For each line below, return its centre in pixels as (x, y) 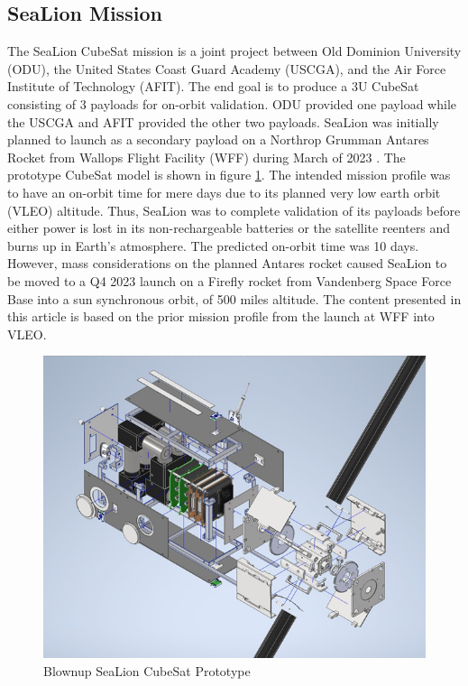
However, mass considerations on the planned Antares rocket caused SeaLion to (227, 263)
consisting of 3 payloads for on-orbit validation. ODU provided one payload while (232, 103)
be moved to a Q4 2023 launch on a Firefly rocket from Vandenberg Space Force (229, 280)
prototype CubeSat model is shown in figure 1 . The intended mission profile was (229, 175)
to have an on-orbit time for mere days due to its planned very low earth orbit (224, 192)
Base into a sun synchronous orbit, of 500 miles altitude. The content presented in (234, 298)
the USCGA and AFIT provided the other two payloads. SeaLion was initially (223, 121)
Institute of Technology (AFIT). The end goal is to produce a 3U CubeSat (213, 86)
